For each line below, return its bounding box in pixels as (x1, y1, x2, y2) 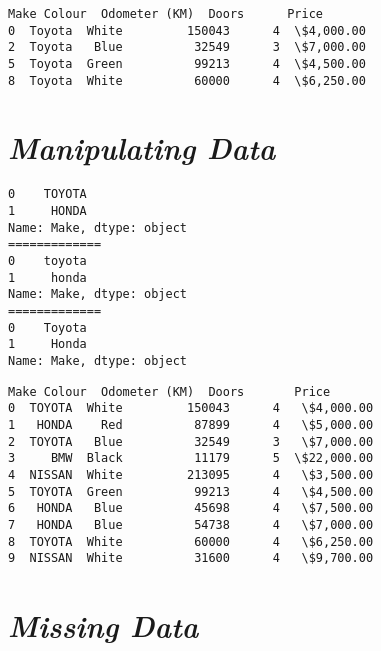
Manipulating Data (8, 127, 276, 169)
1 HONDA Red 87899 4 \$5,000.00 (8, 417, 374, 432)
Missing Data (8, 605, 199, 647)
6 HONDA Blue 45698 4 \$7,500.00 (8, 501, 374, 516)
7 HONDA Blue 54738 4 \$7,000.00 (8, 517, 374, 532)
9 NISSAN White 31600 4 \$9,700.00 (8, 551, 374, 566)
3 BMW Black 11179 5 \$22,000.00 (8, 451, 374, 466)
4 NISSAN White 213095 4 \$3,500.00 (8, 467, 374, 482)
